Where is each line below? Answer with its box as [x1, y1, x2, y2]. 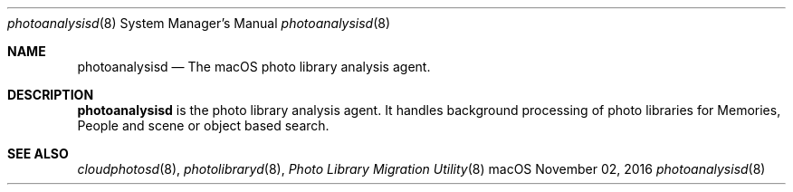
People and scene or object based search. [77, 118, 330, 133]
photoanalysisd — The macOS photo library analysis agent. [77, 59, 431, 74]
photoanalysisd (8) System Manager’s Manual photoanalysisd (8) [7, 15, 391, 31]
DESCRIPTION [7, 87, 94, 102]
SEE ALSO [7, 146, 69, 161]
